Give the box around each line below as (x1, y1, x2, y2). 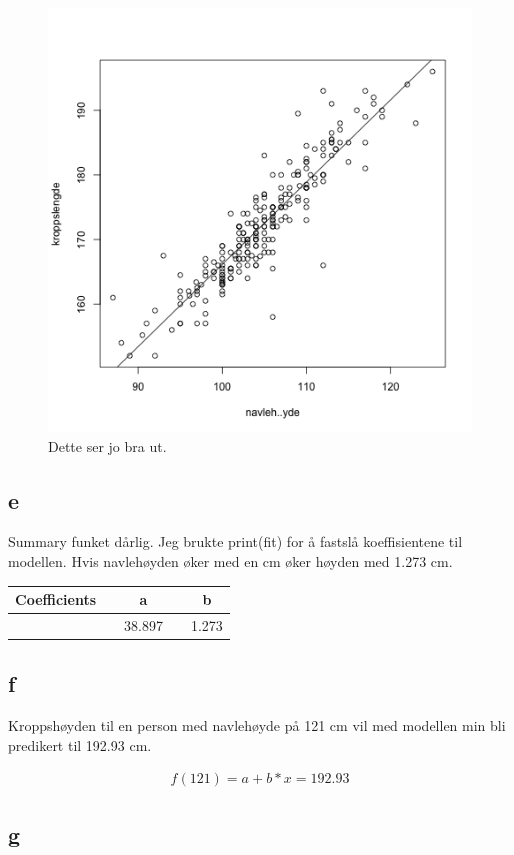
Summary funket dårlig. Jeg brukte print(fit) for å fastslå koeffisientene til (8, 531, 463, 552)
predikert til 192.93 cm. (8, 734, 152, 755)
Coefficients (15, 589, 97, 610)
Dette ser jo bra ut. (48, 435, 167, 456)
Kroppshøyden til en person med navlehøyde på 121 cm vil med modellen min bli (8, 715, 506, 736)
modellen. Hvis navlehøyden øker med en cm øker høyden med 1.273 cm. (8, 550, 453, 571)
